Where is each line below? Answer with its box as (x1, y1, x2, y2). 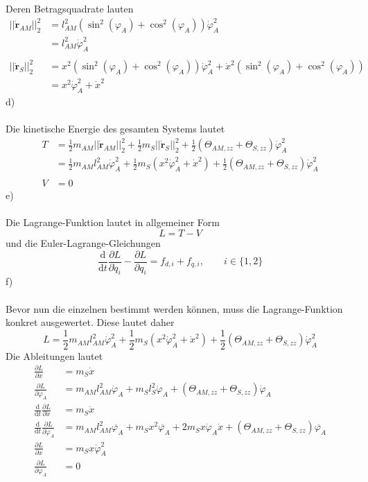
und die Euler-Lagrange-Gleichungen (6, 235, 161, 250)
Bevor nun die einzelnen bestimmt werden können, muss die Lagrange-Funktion (6, 301, 343, 316)
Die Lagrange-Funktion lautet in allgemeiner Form (6, 215, 220, 230)
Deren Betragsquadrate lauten (6, 1, 134, 15)
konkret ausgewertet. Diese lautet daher (6, 315, 175, 329)
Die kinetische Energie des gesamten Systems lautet (6, 121, 225, 135)
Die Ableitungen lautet (6, 348, 103, 363)
